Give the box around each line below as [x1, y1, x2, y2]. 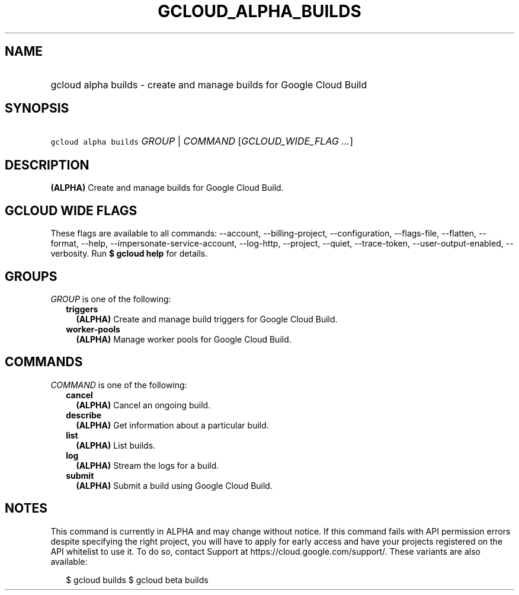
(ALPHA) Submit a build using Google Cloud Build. [76, 480, 273, 491]
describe [66, 410, 102, 420]
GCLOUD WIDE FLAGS [5, 203, 137, 218]
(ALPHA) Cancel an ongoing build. [76, 399, 211, 410]
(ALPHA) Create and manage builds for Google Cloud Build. [50, 183, 284, 193]
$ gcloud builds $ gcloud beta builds [66, 574, 209, 585]
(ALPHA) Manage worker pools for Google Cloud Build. [76, 334, 291, 344]
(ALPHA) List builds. [76, 440, 156, 450]
